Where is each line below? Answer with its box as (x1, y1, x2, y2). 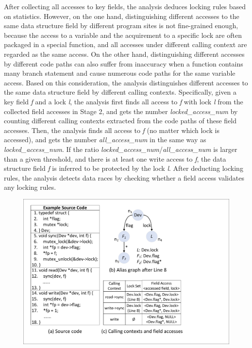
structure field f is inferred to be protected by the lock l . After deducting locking (4, 163, 243, 173)
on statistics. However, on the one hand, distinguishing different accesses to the (4, 11, 239, 21)
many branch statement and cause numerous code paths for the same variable (4, 68, 235, 78)
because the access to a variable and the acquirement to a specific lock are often (4, 30, 242, 40)
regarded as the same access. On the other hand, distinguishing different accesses (4, 49, 245, 59)
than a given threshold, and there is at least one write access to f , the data (4, 153, 226, 164)
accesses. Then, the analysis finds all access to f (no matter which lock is (4, 125, 220, 135)
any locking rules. (4, 182, 56, 192)
